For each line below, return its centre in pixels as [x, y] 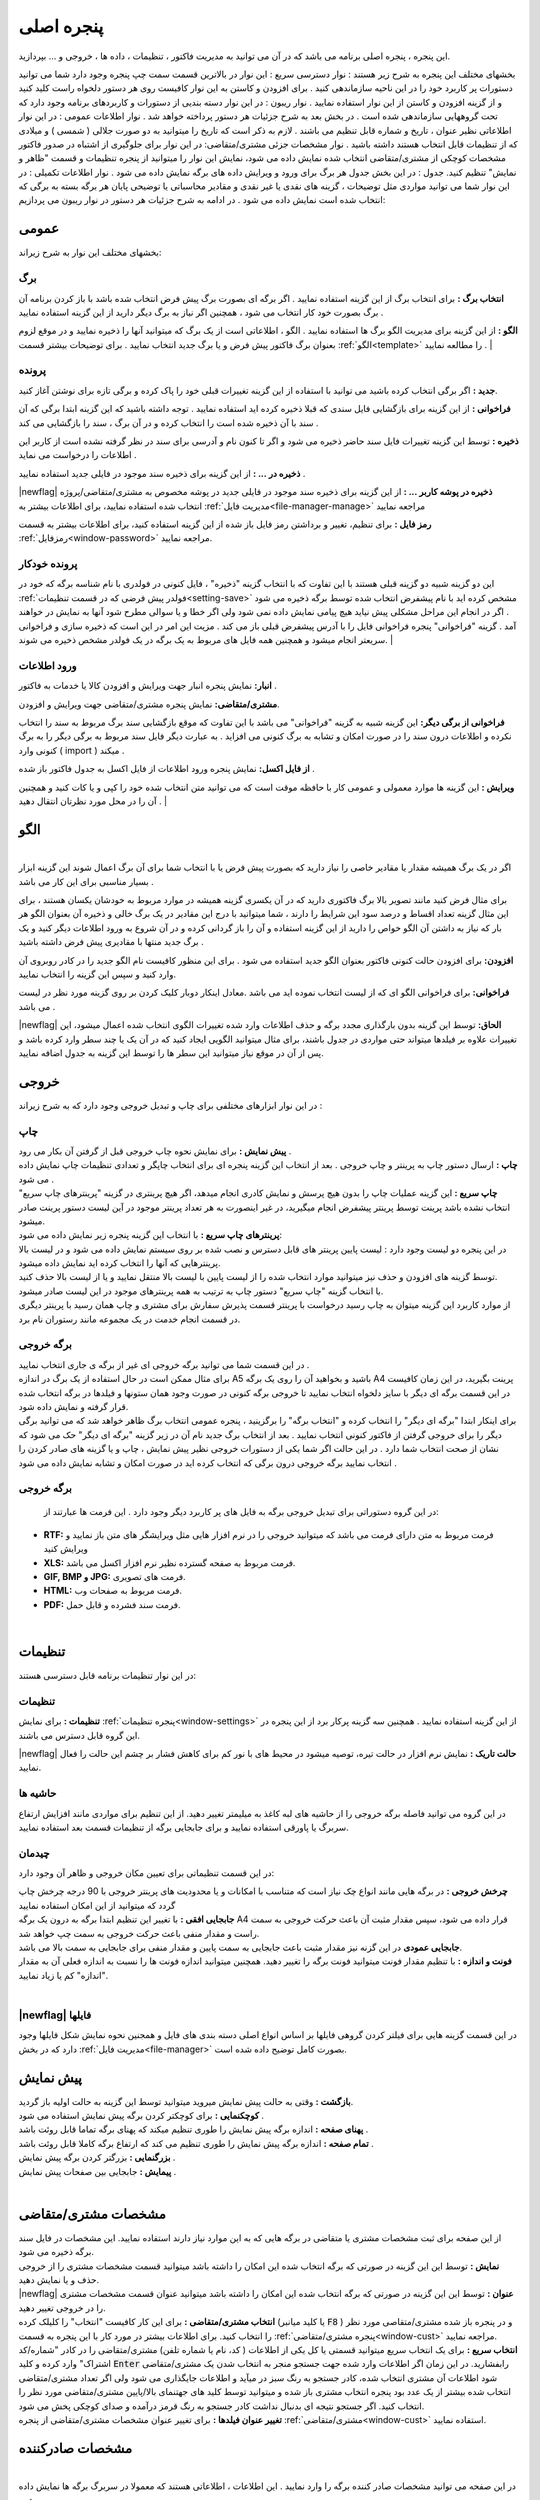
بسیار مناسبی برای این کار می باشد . [86, 881]
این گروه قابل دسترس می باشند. [79, 1735]
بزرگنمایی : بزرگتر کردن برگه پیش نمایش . [97, 2157]
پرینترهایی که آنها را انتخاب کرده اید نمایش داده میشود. [119, 1263]
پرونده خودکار [48, 564]
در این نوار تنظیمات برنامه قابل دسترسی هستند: [107, 1676]
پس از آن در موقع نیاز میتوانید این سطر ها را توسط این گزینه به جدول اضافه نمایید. [171, 1052]
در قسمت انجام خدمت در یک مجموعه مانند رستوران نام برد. [129, 1319]
